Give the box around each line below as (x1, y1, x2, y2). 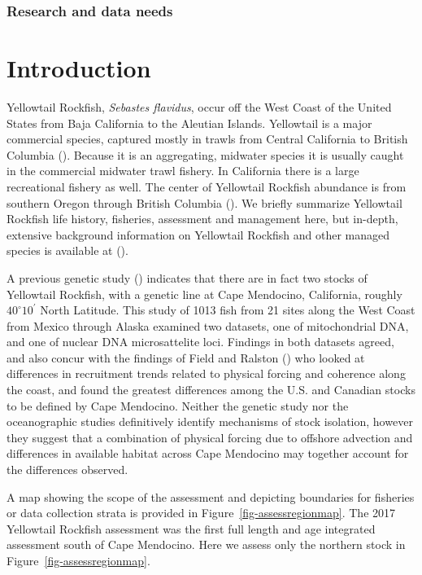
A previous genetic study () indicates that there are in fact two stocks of (7, 269, 368, 286)
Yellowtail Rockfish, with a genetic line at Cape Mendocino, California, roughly (7, 285, 402, 302)
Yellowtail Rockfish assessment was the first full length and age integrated (7, 520, 376, 537)
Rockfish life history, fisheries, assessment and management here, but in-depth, (7, 210, 398, 227)
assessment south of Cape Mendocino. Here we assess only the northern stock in (7, 536, 406, 553)
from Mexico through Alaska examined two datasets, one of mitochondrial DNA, (7, 317, 409, 334)
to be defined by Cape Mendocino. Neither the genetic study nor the (7, 397, 349, 414)
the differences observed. (7, 461, 128, 478)
